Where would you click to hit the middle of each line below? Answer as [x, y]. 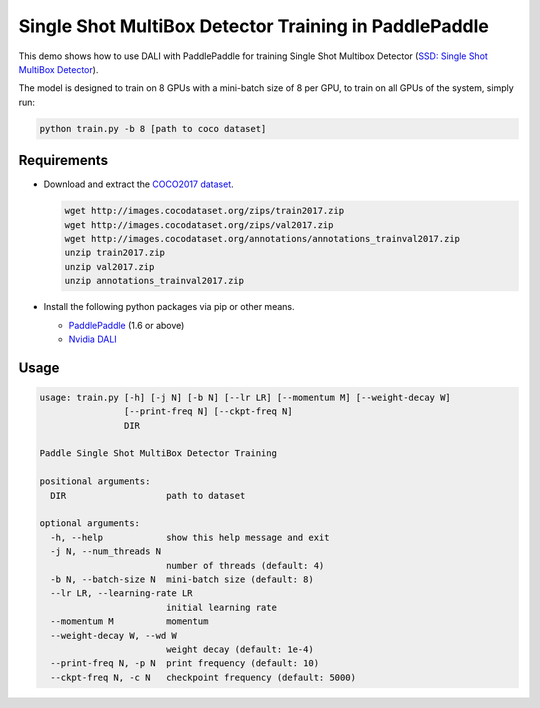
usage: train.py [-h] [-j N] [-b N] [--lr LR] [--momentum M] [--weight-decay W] [245, 397]
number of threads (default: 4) [245, 565]
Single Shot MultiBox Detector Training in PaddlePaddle [253, 26]
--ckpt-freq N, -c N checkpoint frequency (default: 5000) [203, 677]
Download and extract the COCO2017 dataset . [138, 184]
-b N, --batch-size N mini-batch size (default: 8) [182, 579]
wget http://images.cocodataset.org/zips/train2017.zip [204, 211]
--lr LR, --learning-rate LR [122, 593]
